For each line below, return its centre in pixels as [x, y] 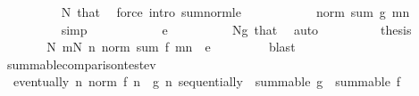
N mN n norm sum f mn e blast [171, 47]
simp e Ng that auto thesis [236, 29]
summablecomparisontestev [81, 64]
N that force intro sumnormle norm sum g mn [235, 12]
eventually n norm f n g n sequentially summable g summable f [207, 81]
